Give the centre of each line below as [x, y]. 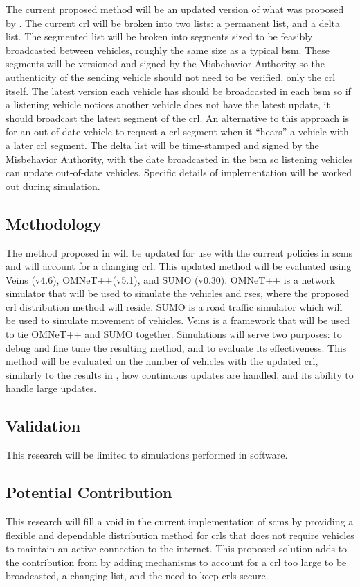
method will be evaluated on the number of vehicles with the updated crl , [162, 361]
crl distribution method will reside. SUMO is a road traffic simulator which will [174, 306]
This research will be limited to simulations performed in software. [147, 455]
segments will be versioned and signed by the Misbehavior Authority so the [165, 63]
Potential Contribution [89, 492]
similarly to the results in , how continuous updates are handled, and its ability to [180, 374]
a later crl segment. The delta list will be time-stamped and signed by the [162, 145]
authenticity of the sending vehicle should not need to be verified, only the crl [171, 77]
